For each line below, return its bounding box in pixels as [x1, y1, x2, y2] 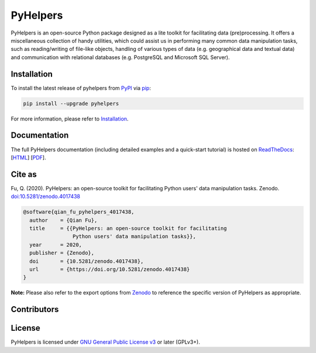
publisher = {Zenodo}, [29, 249, 95, 256]
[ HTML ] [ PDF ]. [11, 154, 46, 161]
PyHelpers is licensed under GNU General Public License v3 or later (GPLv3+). [11, 338, 200, 345]
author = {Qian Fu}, [29, 217, 98, 224]
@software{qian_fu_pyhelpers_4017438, [23, 208, 135, 215]
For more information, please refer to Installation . [11, 115, 129, 122]
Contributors [11, 304, 59, 314]
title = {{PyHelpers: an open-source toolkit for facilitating [29, 225, 227, 231]
